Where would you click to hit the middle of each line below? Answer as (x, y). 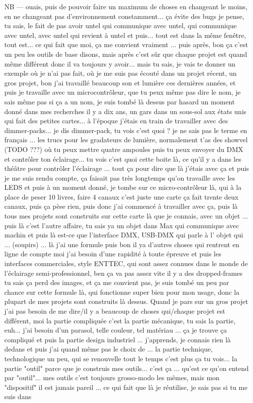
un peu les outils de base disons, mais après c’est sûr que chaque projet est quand (126, 54)
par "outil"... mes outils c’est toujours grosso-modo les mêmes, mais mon (112, 378)
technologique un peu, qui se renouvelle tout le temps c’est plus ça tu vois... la (121, 358)
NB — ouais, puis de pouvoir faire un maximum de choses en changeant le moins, (126, 6)
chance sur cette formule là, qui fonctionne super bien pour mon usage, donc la (122, 292)
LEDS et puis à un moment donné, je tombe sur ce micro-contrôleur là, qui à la (123, 187)
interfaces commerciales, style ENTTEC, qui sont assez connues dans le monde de (126, 263)
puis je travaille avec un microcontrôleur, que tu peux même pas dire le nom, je (123, 92)
